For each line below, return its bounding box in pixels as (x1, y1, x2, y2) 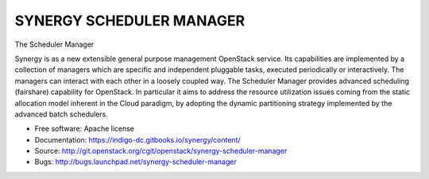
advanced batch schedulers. (14, 109, 109, 119)
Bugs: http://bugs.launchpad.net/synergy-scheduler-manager (34, 157, 238, 166)
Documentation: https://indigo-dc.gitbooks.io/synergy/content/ (34, 135, 242, 144)
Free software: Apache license (34, 124, 135, 134)
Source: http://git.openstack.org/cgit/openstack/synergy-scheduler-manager (34, 147, 288, 156)
